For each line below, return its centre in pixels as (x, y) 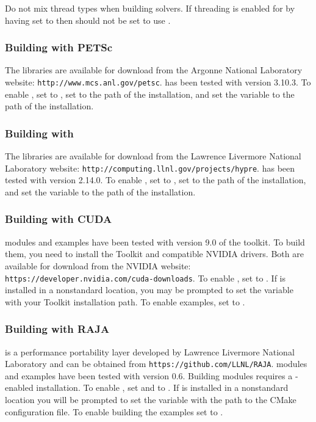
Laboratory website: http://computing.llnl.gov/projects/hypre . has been (150, 168)
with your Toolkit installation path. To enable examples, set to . (125, 301)
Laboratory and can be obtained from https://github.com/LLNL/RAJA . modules (156, 364)
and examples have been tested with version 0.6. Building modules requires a (149, 375)
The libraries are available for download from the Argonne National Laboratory (154, 70)
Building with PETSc (59, 47)
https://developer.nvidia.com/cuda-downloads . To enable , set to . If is (145, 278)
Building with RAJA (57, 329)
